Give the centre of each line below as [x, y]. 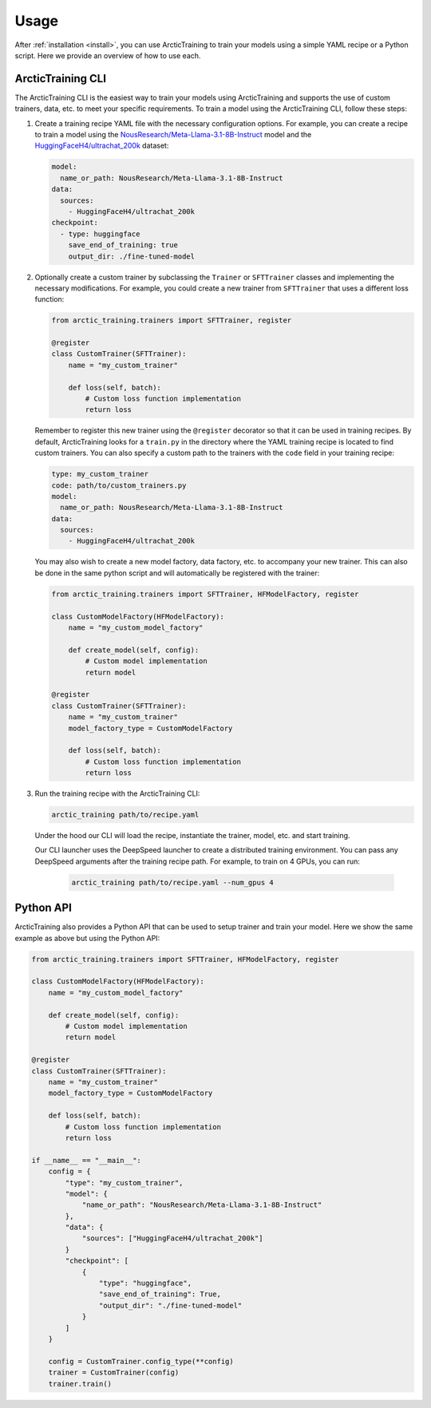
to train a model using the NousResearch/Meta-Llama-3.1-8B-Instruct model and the [173, 135]
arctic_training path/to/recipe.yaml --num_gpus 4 [173, 882]
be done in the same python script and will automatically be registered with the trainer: [177, 573]
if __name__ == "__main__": [86, 1160]
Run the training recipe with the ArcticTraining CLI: [117, 793]
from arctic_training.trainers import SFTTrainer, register [172, 320]
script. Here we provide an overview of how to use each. [108, 55]
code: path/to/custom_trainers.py [119, 485]
